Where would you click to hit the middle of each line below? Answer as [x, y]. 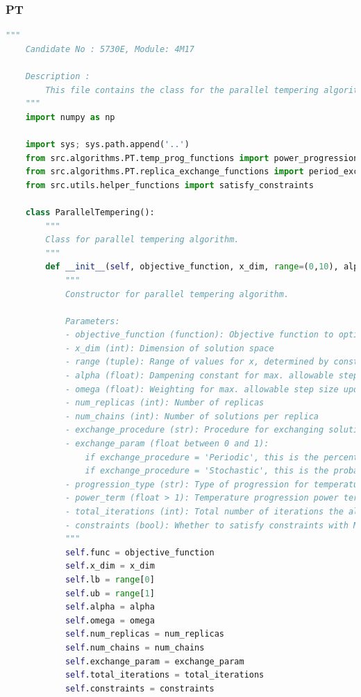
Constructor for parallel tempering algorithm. [177, 294]
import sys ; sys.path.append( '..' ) [107, 144]
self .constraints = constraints [140, 688]
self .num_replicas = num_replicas [145, 634]
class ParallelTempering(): [90, 212]
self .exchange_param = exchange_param [154, 661]
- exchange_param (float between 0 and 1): [167, 444]
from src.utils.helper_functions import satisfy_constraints [169, 185]
